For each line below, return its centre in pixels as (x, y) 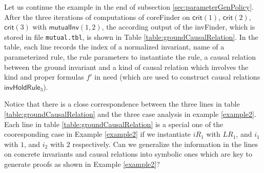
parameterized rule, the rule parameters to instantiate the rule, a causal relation (130, 57)
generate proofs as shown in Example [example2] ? (82, 164)
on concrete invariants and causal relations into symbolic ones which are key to (128, 154)
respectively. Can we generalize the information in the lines (165, 144)
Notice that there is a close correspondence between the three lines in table (122, 104)
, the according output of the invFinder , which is (178, 27)
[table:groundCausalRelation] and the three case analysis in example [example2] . (130, 114)
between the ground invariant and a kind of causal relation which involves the (126, 67)
